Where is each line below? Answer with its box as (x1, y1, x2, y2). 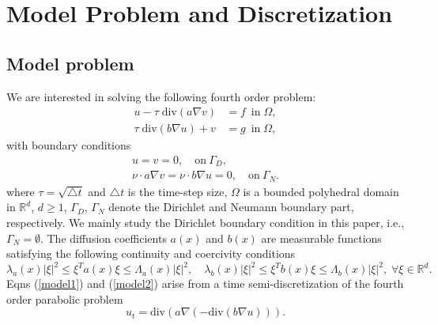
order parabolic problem (6, 290, 123, 307)
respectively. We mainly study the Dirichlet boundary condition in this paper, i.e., (6, 214, 405, 230)
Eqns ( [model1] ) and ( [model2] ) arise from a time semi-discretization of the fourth (6, 275, 404, 292)
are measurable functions (261, 229, 382, 246)
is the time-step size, (127, 183, 228, 199)
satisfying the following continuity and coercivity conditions (6, 245, 296, 262)
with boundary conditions (6, 137, 131, 153)
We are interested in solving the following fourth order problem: (6, 88, 316, 104)
